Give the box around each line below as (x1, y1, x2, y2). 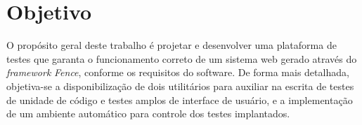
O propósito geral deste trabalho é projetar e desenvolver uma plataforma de (6, 38, 337, 52)
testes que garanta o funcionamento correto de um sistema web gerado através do (6, 51, 357, 66)
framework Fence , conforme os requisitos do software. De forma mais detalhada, (6, 65, 349, 80)
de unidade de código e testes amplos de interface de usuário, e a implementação (6, 92, 353, 107)
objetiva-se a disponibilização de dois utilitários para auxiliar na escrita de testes (6, 78, 354, 93)
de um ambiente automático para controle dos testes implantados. (6, 106, 290, 121)
